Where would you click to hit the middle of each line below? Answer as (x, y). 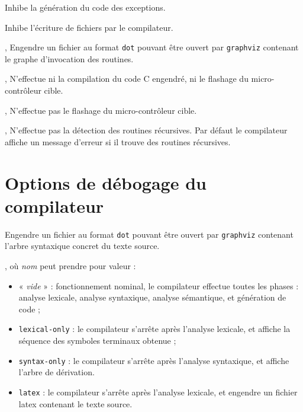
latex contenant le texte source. (75, 403)
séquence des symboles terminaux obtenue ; (97, 340)
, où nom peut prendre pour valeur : (70, 265)
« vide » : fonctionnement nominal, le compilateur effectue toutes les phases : (159, 285)
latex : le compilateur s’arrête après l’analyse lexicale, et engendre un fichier (158, 392)
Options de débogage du (106, 182)
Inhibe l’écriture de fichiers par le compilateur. (89, 27)
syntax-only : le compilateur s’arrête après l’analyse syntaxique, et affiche (154, 360)
